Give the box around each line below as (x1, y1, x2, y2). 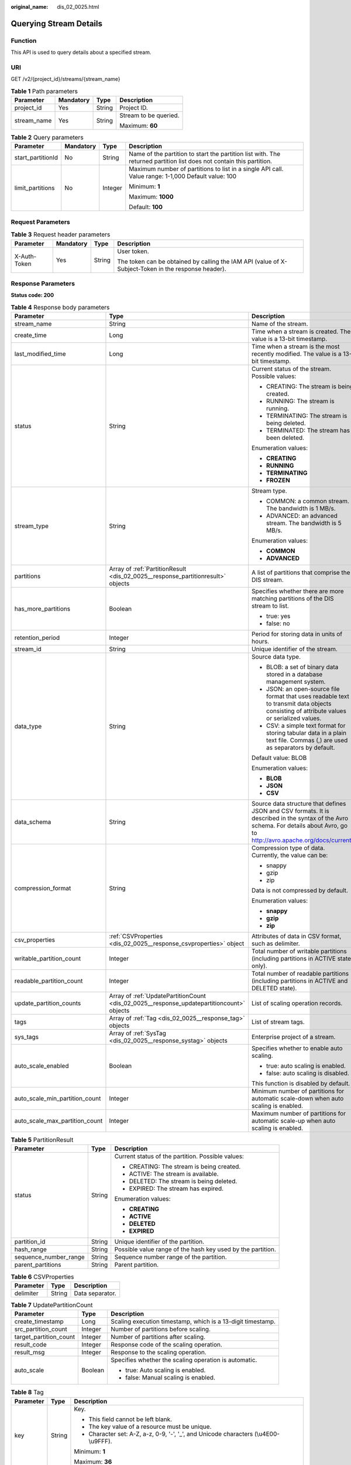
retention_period (14, 633, 60, 642)
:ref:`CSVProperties (109, 932, 163, 941)
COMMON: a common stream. (266, 497, 349, 505)
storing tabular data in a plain (266, 729, 347, 737)
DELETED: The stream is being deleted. (129, 1177, 238, 1185)
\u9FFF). (88, 1437, 112, 1445)
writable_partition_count (14, 955, 81, 963)
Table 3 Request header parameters (11, 230, 111, 239)
